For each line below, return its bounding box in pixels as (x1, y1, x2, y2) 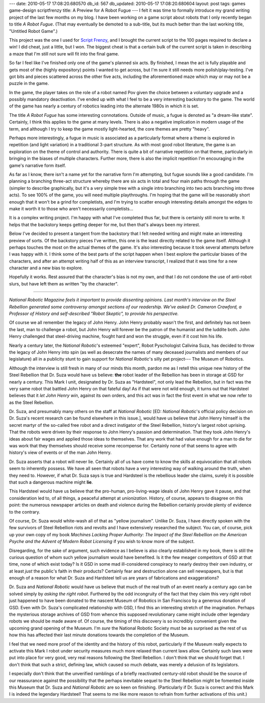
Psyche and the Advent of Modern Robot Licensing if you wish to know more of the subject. (9, 539, 195, 545)
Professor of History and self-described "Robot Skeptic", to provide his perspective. (9, 311, 179, 316)
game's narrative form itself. (9, 162, 66, 168)
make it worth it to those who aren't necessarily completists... (9, 206, 133, 211)
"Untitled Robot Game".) (9, 28, 58, 34)
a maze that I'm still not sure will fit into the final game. (9, 51, 120, 56)
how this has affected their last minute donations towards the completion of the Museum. (9, 632, 189, 638)
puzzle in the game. (9, 80, 49, 86)
